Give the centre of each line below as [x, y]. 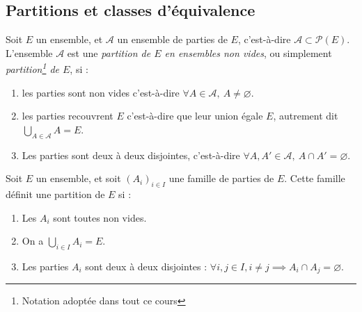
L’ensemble [29, 52]
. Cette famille [315, 178]
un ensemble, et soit [78, 178]
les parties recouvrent [68, 116]
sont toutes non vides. [100, 217]
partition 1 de [32, 68]
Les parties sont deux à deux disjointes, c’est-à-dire [131, 155]
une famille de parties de [221, 178]
